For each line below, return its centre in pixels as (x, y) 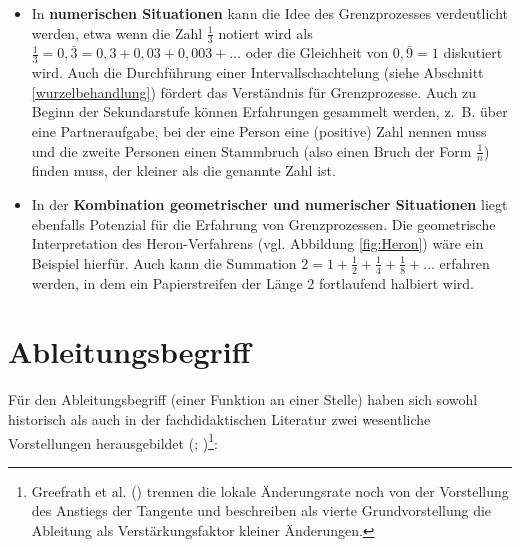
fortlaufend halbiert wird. (396, 282)
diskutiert (473, 52)
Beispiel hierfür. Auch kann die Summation (164, 262)
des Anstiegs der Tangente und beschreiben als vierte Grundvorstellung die (261, 510)
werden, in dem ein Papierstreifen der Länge (167, 282)
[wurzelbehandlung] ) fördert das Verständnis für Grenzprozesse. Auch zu (253, 91)
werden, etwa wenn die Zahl (117, 32)
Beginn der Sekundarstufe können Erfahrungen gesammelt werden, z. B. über (269, 111)
